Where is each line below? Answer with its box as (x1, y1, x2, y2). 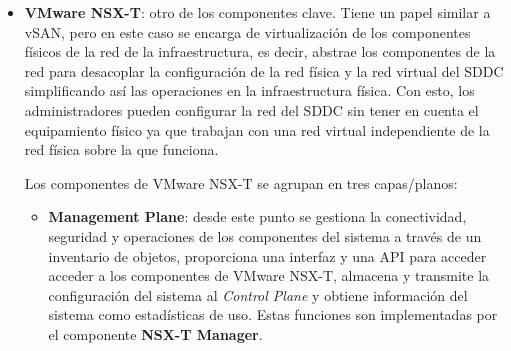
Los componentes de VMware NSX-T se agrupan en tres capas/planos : (24, 172, 458, 193)
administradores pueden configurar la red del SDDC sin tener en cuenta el (24, 99, 479, 120)
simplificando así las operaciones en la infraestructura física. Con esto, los (24, 80, 475, 101)
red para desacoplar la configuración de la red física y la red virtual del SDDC (24, 60, 504, 81)
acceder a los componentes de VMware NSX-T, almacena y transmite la (48, 265, 490, 286)
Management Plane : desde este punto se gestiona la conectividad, (48, 206, 467, 227)
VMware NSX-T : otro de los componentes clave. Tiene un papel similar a (24, 2, 491, 22)
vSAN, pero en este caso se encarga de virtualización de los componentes (24, 21, 471, 42)
